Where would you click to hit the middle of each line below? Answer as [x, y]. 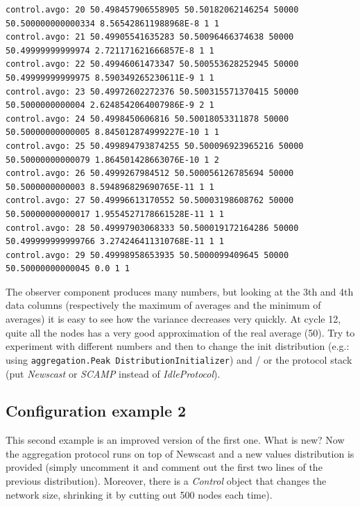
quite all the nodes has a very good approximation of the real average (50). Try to [180, 332]
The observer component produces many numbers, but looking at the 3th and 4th [180, 291]
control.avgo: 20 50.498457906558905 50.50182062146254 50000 [152, 10]
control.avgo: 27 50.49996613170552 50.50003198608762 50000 [150, 201]
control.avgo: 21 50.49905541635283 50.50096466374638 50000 [150, 37]
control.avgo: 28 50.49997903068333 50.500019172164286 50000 [152, 228]
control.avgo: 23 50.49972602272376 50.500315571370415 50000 [152, 91]
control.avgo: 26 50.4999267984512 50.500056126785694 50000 [150, 174]
